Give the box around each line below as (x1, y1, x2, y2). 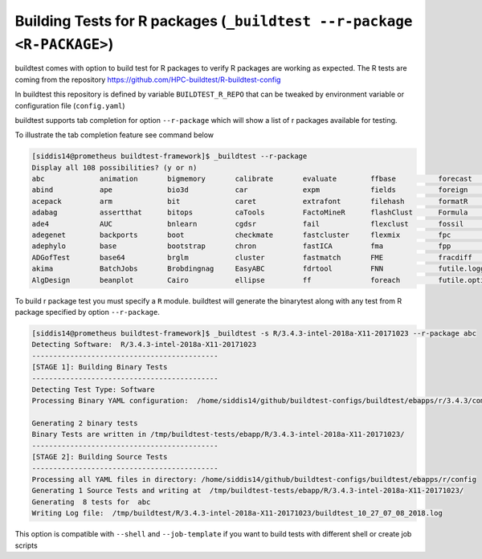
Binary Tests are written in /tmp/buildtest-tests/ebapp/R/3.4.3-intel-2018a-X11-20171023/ (31, 430, 405, 439)
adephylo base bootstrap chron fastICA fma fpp (31, 242, 451, 251)
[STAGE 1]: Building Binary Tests (31, 362, 168, 372)
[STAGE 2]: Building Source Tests (31, 452, 168, 462)
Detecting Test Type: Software (31, 385, 156, 394)
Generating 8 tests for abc (31, 497, 151, 506)
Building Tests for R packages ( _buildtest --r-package (14, 12, 413, 30)
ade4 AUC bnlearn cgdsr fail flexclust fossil (31, 219, 464, 228)
